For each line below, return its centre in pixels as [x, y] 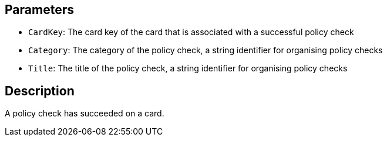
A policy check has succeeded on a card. [85, 114]
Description [40, 91]
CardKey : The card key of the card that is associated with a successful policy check [191, 32]
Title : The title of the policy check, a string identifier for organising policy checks [188, 68]
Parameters [39, 10]
